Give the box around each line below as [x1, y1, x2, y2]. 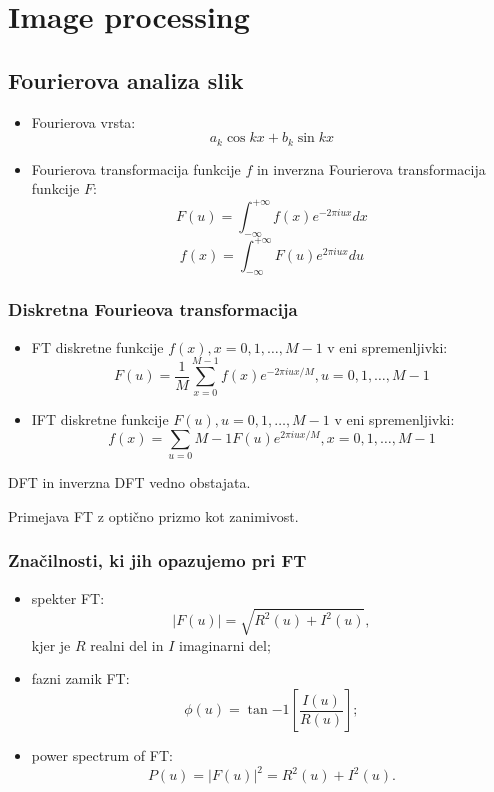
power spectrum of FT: [31, 745, 173, 766]
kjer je [31, 634, 71, 655]
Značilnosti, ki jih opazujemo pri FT [8, 548, 307, 573]
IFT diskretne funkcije [31, 409, 169, 430]
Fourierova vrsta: [31, 111, 136, 132]
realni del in [90, 634, 164, 655]
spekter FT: [31, 587, 105, 608]
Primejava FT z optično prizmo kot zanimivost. [8, 505, 299, 526]
